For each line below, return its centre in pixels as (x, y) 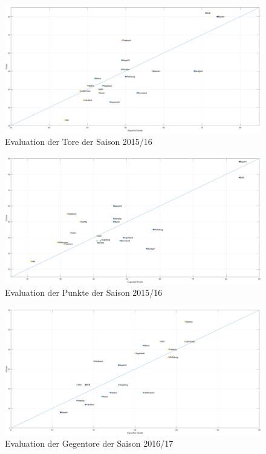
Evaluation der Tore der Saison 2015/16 (79, 141)
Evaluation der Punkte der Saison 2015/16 (84, 292)
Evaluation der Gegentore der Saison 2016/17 (89, 443)
